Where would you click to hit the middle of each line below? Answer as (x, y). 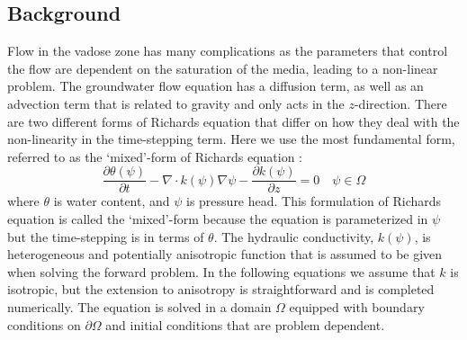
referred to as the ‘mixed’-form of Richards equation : (155, 156)
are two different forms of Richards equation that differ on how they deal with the (233, 121)
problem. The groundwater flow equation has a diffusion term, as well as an (216, 86)
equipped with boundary (357, 306)
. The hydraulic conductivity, (294, 236)
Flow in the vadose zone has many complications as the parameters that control (228, 51)
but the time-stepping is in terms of (106, 236)
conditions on (44, 324)
